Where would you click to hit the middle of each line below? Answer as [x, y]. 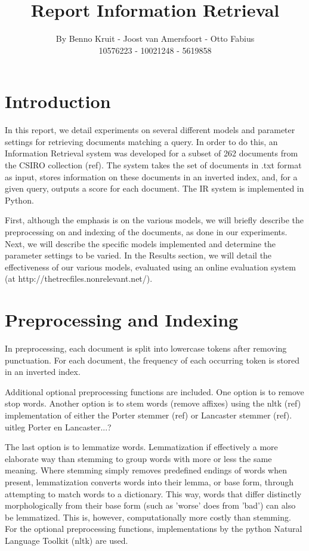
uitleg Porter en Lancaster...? [58, 427]
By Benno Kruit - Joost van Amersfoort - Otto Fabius [155, 39]
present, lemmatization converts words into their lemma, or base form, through [149, 482]
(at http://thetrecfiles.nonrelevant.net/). [79, 278]
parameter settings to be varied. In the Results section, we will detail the [138, 255]
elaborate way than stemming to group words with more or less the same [138, 458]
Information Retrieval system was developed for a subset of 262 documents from [152, 153]
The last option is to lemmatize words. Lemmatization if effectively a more [141, 447]
